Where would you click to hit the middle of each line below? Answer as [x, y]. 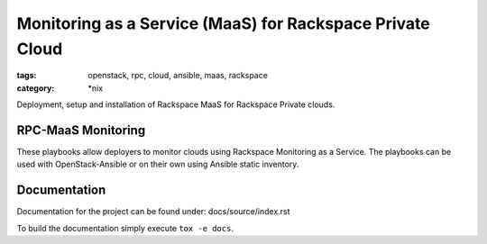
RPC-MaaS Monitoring [81, 130]
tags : [27, 76]
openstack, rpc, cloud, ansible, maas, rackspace [178, 76]
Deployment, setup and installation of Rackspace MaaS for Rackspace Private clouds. [176, 104]
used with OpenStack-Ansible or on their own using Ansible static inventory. [158, 164]
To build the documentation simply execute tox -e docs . [125, 228]
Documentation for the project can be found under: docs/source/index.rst [153, 212]
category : [36, 88]
